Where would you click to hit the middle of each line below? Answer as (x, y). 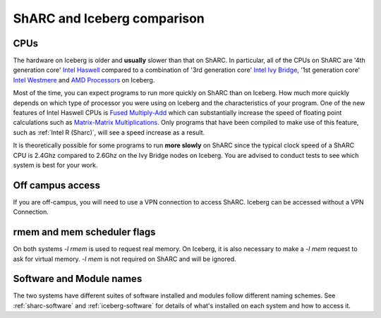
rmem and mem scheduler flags (84, 232)
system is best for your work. (55, 165)
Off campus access (56, 185)
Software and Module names (78, 279)
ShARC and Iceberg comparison (109, 18)
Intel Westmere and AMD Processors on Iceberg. (84, 80)
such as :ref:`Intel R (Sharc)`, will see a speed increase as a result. (109, 132)
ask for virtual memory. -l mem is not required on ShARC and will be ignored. (125, 259)
